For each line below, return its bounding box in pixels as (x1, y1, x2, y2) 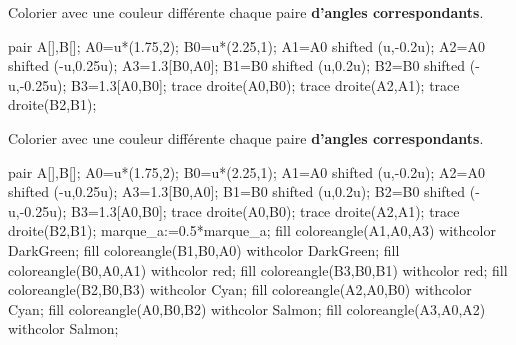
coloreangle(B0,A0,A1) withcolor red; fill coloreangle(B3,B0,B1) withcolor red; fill (8, 259, 508, 280)
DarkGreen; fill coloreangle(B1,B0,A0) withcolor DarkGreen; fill (8, 239, 400, 260)
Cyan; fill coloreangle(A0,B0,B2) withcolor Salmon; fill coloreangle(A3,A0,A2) (8, 298, 486, 319)
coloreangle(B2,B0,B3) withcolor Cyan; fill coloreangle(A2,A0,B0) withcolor (8, 279, 472, 300)
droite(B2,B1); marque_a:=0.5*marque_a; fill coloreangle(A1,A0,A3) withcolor (8, 220, 496, 241)
